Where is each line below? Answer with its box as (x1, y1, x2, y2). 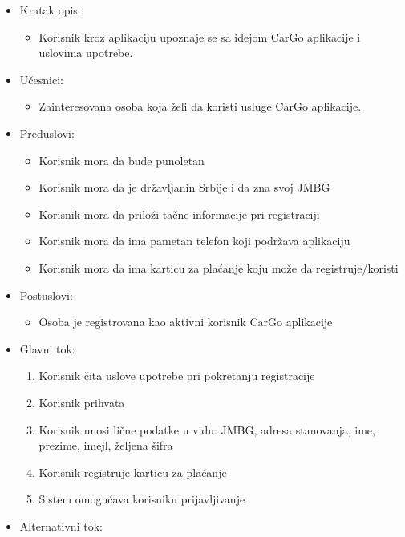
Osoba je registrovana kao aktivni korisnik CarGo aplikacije (38, 313, 333, 330)
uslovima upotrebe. (38, 44, 133, 61)
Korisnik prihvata (38, 394, 125, 410)
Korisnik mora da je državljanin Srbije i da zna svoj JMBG (38, 179, 330, 196)
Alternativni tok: (19, 517, 103, 534)
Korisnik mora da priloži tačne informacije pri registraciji (38, 205, 320, 222)
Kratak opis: (19, 2, 81, 18)
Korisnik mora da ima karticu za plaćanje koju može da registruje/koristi (38, 259, 399, 276)
